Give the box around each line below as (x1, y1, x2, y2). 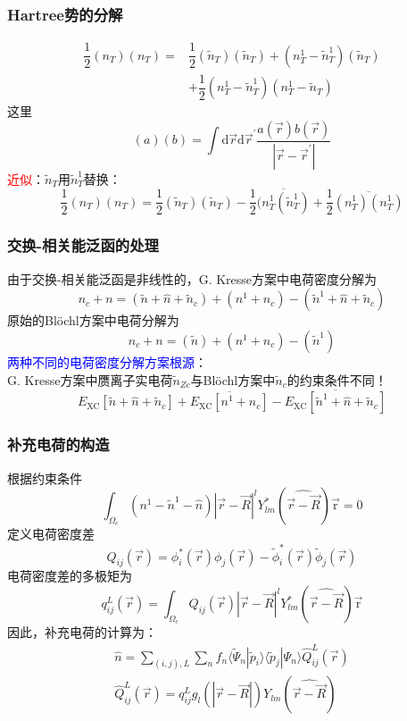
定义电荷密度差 (7, 524, 95, 543)
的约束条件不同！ (287, 370, 387, 389)
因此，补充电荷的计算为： (7, 623, 157, 641)
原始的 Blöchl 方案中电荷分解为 (7, 311, 179, 330)
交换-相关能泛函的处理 (7, 234, 159, 256)
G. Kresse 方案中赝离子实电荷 (7, 370, 173, 389)
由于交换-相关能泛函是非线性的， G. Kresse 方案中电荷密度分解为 (7, 269, 378, 288)
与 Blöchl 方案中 (190, 370, 276, 389)
